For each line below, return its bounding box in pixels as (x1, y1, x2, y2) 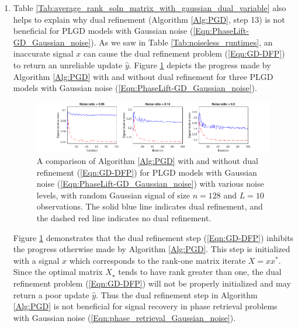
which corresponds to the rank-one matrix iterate (69, 254, 246, 266)
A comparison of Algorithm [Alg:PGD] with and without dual (36, 155, 258, 167)
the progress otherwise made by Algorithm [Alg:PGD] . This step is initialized (13, 243, 290, 255)
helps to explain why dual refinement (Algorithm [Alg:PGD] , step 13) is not (13, 13, 285, 25)
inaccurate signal (13, 47, 74, 60)
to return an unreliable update (13, 58, 123, 71)
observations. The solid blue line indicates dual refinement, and (36, 200, 263, 212)
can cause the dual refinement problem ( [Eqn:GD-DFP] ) (83, 47, 285, 60)
